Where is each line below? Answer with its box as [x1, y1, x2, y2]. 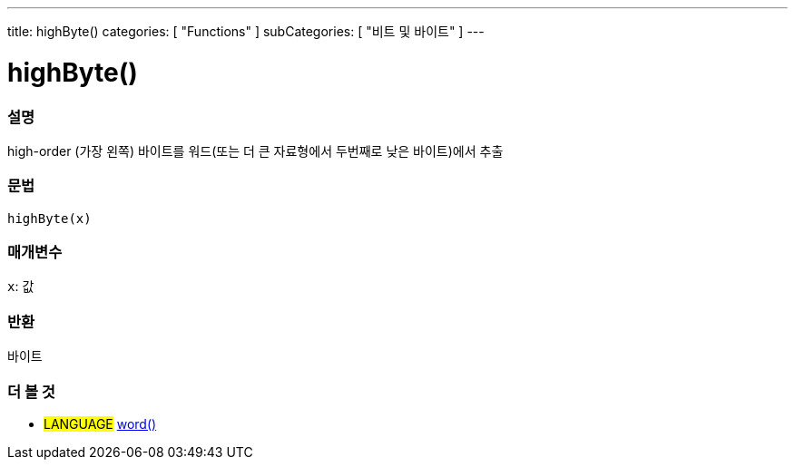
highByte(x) [7, 210, 92, 226]
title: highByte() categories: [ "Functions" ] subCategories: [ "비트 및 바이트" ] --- [7, 24, 485, 39]
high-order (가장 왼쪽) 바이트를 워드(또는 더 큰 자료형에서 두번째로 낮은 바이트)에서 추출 [7, 142, 504, 159]
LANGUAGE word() [44, 415, 157, 432]
